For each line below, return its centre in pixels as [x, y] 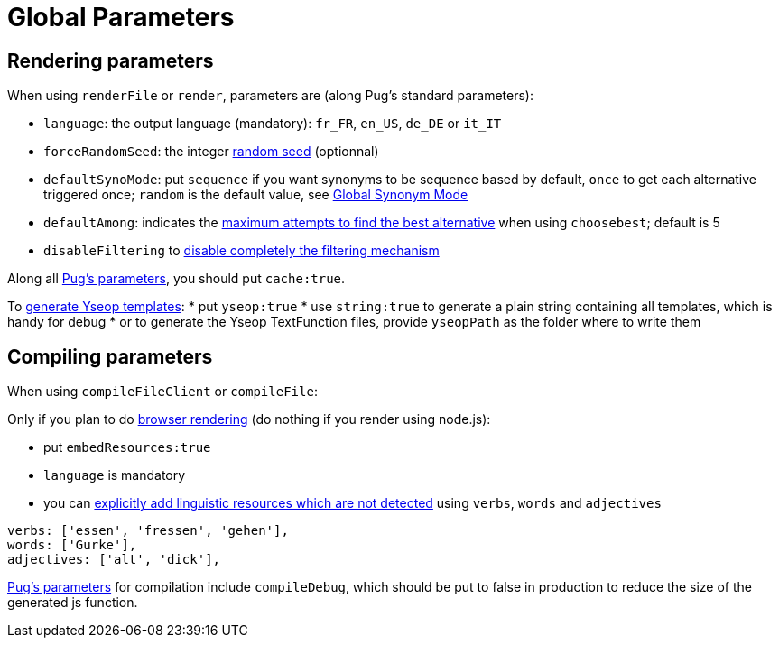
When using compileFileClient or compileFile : [162, 392]
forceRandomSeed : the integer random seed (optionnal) [211, 152]
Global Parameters [121, 17]
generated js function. [73, 603]
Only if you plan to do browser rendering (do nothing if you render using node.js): [249, 419]
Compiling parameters [110, 356]
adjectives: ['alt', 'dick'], [114, 560]
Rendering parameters [111, 60]
